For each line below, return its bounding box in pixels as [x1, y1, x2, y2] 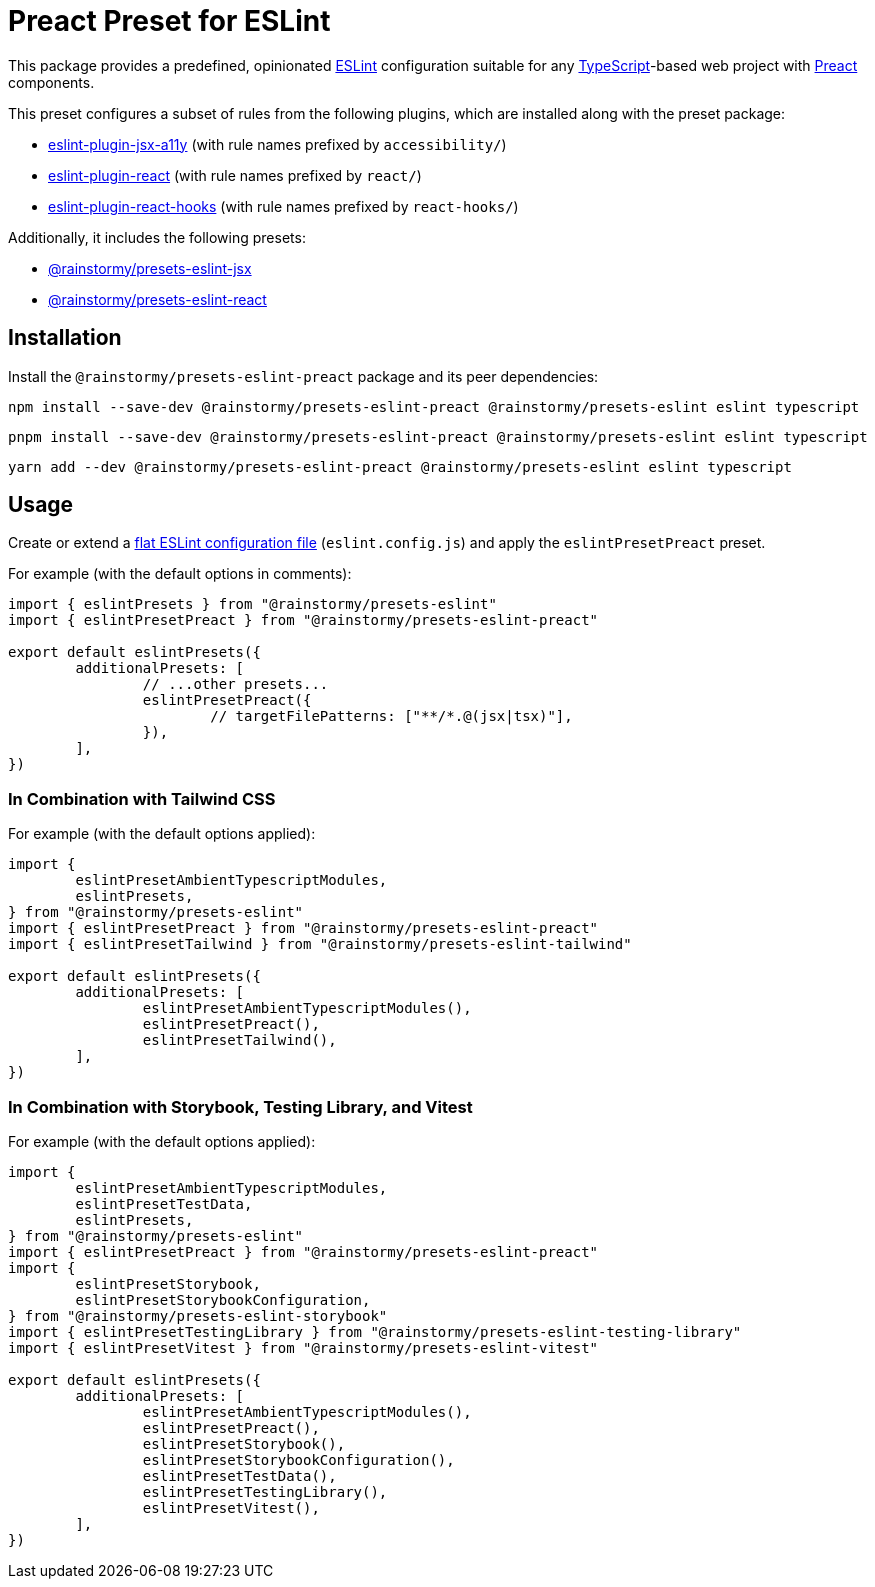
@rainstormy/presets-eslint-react [48, 290, 267, 308]
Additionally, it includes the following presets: [8, 228, 306, 246]
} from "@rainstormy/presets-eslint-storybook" [8, 1307, 388, 1324]
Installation [8, 325, 122, 351]
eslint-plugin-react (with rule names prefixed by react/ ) [48, 166, 422, 184]
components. [8, 73, 95, 91]
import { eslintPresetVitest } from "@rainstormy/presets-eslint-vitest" [8, 1339, 599, 1356]
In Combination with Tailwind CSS [8, 788, 276, 809]
